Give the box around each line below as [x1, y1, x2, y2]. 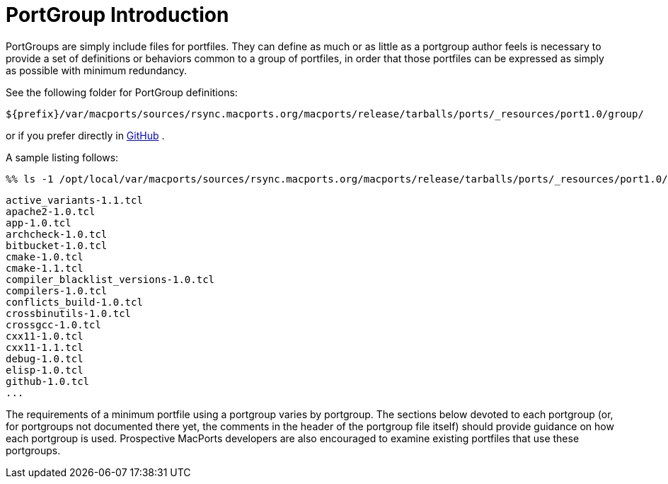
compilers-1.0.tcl [6, 284, 108, 296]
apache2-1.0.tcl [6, 205, 96, 217]
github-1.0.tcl [6, 375, 90, 387]
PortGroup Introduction [6, 3, 229, 27]
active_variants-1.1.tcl [6, 194, 143, 206]
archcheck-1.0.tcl [6, 228, 108, 240]
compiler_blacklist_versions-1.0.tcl [6, 273, 215, 285]
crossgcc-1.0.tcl [6, 318, 101, 330]
